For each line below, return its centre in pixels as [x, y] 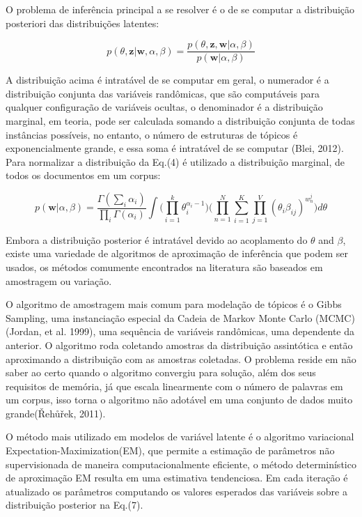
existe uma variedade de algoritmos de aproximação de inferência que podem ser [177, 253]
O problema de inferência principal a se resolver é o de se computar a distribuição [180, 9]
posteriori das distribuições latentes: [82, 23]
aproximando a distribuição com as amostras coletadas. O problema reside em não [181, 358]
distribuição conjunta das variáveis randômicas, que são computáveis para [163, 93]
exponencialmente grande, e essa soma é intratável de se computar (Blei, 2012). [175, 148]
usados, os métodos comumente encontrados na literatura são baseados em [164, 267]
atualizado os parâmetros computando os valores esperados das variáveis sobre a [176, 491]
